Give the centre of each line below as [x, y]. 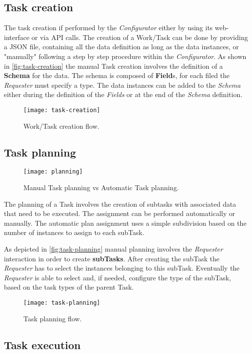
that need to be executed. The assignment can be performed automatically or [120, 213]
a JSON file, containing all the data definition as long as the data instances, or [122, 47]
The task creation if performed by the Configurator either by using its [108, 28]
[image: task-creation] [62, 110]
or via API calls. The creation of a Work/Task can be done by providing [140, 37]
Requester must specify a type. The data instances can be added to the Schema [122, 85]
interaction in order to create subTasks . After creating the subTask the [112, 258]
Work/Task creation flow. [61, 126]
